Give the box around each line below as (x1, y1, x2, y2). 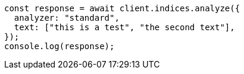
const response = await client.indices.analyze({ (4, 4, 240, 13)
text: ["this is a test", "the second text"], (14, 22, 235, 32)
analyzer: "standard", (14, 13, 120, 22)
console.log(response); (4, 41, 115, 51)
